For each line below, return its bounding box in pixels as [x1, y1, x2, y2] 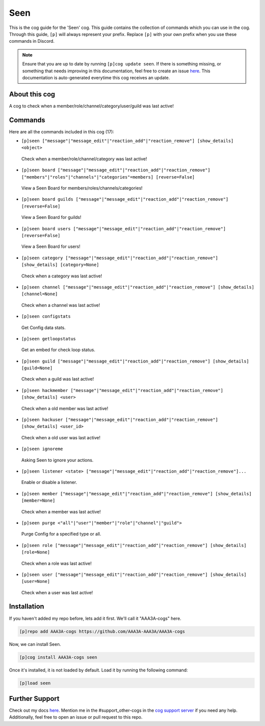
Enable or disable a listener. [21, 480, 77, 485]
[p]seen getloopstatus [21, 336, 76, 341]
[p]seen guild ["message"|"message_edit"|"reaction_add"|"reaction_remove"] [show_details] [21, 358, 249, 364]
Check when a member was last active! [21, 509, 101, 514]
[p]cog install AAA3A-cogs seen [19, 654, 98, 660]
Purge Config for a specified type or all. [21, 531, 102, 537]
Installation [9, 603, 44, 611]
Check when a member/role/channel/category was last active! [21, 155, 147, 162]
